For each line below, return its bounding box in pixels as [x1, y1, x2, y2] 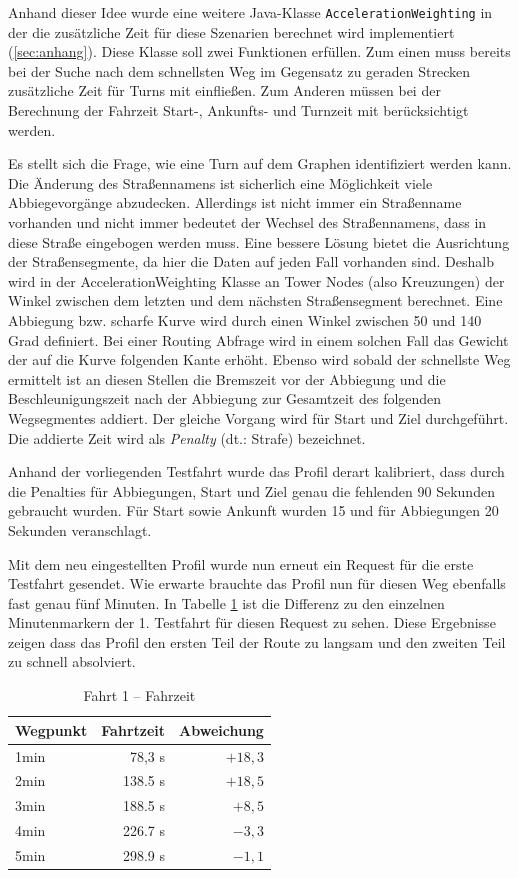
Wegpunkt [15, 719, 88, 740]
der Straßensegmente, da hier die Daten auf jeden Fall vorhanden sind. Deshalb [8, 251, 494, 272]
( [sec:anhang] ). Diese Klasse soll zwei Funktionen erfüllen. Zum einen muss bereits [8, 41, 511, 62]
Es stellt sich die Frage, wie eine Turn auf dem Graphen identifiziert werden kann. [8, 153, 512, 174]
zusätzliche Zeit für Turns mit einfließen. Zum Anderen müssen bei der [8, 80, 441, 101]
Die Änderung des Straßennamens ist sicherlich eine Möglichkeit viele [8, 172, 433, 193]
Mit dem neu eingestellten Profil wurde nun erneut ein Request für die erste [8, 553, 474, 574]
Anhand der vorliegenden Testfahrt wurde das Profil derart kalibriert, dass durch [8, 461, 505, 482]
